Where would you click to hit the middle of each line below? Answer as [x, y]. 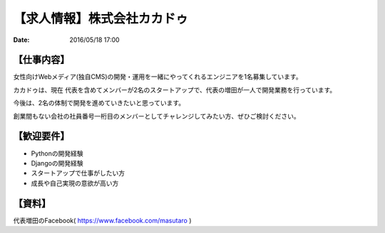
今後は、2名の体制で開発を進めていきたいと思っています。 [99, 103]
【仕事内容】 [41, 60]
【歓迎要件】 [41, 136]
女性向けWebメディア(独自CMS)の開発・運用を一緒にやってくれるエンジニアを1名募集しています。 [158, 77]
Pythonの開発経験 [57, 153]
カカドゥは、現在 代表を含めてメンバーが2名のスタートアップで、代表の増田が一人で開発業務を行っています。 [175, 90]
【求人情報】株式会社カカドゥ [101, 18]
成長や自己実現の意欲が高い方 [75, 183]
